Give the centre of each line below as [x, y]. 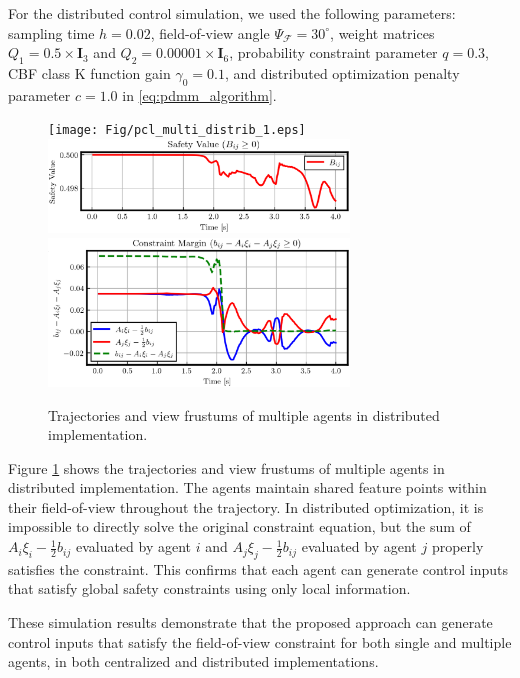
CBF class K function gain [89, 72]
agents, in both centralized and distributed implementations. [193, 661]
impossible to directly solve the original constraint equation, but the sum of [239, 526]
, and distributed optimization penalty [342, 72]
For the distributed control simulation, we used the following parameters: [232, 13]
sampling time [51, 32]
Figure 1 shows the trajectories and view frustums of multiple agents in [226, 467]
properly [457, 546]
